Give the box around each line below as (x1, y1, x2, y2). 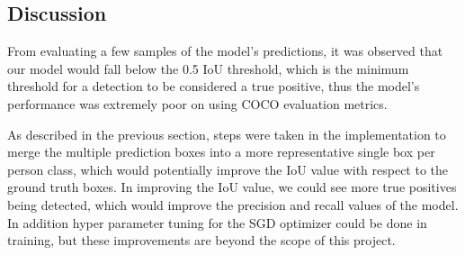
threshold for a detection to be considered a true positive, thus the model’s (7, 77, 420, 96)
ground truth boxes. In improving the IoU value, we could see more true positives (7, 178, 457, 196)
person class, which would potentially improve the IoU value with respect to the (7, 159, 449, 178)
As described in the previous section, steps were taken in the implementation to (7, 124, 446, 143)
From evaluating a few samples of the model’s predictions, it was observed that (7, 41, 443, 60)
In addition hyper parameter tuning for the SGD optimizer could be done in (7, 213, 427, 232)
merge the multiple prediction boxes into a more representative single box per (7, 142, 435, 161)
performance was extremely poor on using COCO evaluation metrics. (7, 94, 388, 113)
